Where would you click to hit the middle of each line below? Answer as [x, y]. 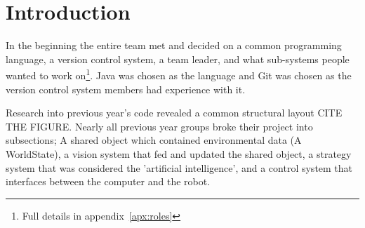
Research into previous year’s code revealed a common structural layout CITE [174, 113]
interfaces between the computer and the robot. [108, 181]
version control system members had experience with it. [126, 89]
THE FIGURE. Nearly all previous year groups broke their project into [159, 126]
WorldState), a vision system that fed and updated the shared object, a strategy [179, 153]
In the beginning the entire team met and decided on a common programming [174, 45]
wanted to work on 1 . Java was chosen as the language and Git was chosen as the [179, 74]
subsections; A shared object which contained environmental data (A [154, 140]
